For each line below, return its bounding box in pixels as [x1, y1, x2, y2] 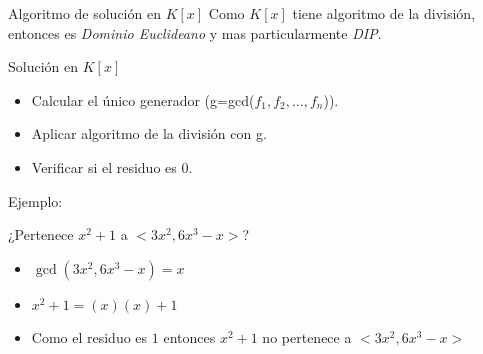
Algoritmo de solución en [8, 3, 161, 23]
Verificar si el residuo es [31, 156, 177, 177]
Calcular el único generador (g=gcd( [31, 89, 255, 110]
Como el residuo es [31, 326, 148, 347]
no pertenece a [262, 326, 352, 347]
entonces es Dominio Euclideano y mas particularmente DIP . [8, 22, 382, 43]
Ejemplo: [8, 190, 63, 211]
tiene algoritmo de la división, [292, 3, 476, 23]
